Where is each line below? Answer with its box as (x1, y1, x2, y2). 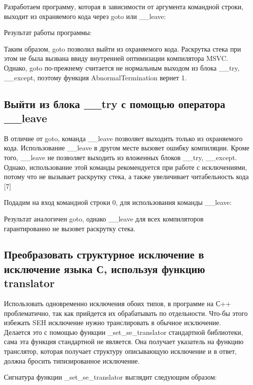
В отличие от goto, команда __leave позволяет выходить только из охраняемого (4, 133, 243, 143)
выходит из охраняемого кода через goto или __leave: (4, 11, 166, 21)
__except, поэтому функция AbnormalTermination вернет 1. (4, 72, 187, 82)
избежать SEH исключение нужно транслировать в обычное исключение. (4, 317, 221, 328)
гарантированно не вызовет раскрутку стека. (4, 223, 136, 233)
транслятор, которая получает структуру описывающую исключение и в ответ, (4, 346, 237, 356)
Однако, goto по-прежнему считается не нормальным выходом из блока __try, (4, 62, 240, 73)
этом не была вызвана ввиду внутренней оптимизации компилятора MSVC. (4, 53, 228, 63)
